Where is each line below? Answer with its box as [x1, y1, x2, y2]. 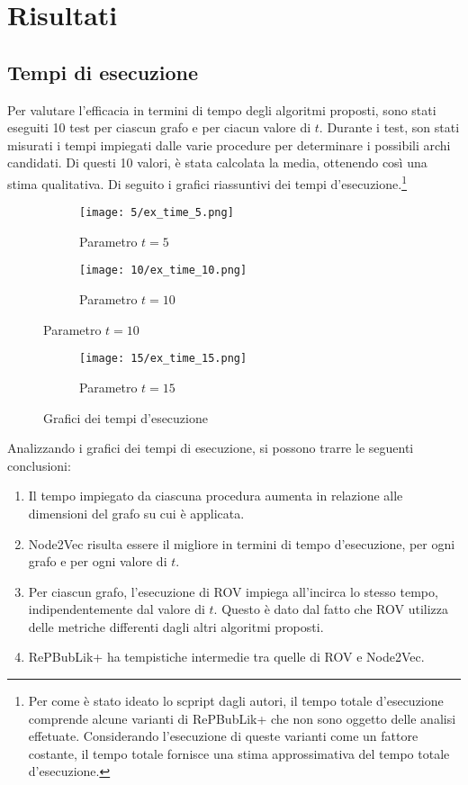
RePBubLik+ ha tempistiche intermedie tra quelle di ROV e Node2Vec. [28, 647, 425, 666]
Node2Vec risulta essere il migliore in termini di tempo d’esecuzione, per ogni [28, 534, 455, 553]
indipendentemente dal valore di [28, 600, 205, 618]
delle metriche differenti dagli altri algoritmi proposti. [28, 617, 324, 636]
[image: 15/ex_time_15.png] [79, 352, 247, 365]
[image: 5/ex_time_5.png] [79, 206, 234, 220]
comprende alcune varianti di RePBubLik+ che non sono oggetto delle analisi [28, 708, 456, 727]
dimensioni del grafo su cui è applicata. [28, 503, 245, 522]
